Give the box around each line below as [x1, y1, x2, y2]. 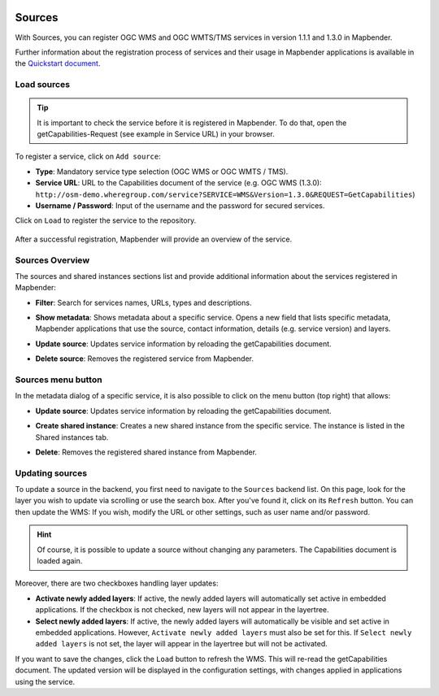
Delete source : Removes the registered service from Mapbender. [35, 354, 254, 363]
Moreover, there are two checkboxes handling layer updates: [15, 578, 219, 589]
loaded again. [37, 556, 83, 566]
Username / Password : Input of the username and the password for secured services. [35, 200, 325, 211]
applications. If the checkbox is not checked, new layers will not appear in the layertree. [35, 605, 329, 615]
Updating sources [15, 468, 88, 479]
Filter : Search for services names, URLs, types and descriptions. [35, 298, 252, 307]
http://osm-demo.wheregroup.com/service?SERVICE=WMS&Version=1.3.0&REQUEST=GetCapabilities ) [35, 189, 415, 199]
